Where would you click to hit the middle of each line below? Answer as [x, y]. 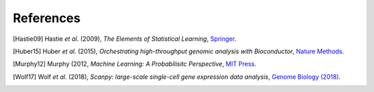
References [47, 18]
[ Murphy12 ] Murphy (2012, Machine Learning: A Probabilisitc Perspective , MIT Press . [134, 64]
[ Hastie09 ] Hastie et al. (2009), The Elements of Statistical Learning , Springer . [125, 39]
